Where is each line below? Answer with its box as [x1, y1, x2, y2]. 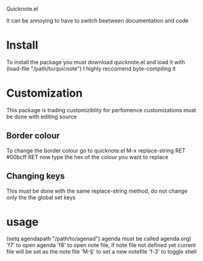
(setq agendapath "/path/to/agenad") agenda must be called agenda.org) [6, 235, 191, 243]
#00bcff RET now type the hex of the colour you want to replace [6, 153, 169, 160]
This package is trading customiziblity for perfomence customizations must [6, 106, 197, 113]
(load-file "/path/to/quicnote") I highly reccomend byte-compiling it [6, 65, 176, 72]
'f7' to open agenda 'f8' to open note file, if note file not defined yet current [6, 241, 196, 249]
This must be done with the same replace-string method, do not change [6, 187, 188, 195]
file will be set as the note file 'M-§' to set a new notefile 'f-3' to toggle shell [6, 248, 197, 256]
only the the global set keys [6, 193, 76, 201]
